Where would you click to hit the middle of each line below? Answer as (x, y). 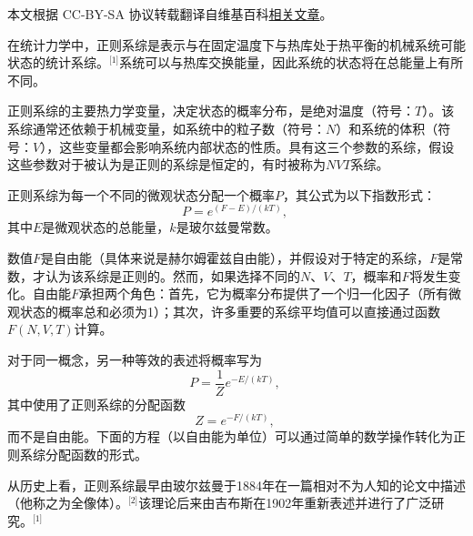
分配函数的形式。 (96, 454)
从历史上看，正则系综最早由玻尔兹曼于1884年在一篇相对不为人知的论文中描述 (236, 485)
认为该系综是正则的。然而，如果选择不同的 (172, 275)
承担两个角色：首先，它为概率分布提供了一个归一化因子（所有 (264, 293)
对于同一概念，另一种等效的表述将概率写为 (135, 359)
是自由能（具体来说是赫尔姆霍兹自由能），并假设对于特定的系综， (236, 258)
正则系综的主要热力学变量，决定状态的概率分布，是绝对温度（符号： (211, 111)
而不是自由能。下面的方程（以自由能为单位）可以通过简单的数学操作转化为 (230, 436)
